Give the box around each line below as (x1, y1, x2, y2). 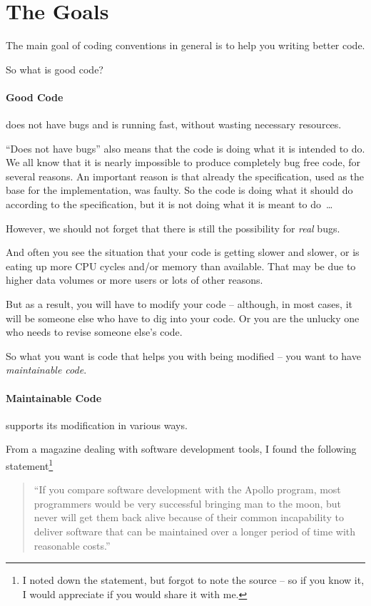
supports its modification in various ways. (6, 417, 188, 432)
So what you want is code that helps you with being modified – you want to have (6, 348, 361, 363)
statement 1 (6, 456, 54, 473)
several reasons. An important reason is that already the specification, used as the (6, 168, 365, 183)
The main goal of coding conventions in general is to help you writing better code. (6, 38, 365, 53)
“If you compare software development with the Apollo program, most (34, 482, 341, 497)
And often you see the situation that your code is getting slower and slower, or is (6, 245, 360, 260)
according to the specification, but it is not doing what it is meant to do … (6, 197, 333, 212)
